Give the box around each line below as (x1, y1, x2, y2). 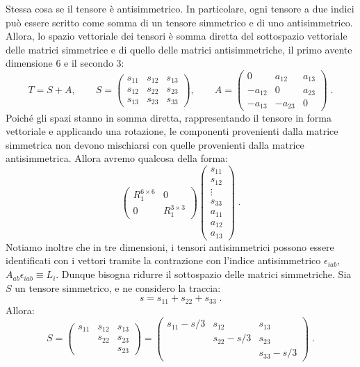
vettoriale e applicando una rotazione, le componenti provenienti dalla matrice (6, 124, 338, 138)
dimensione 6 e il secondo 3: (6, 56, 124, 70)
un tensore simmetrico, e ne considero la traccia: (15, 280, 221, 295)
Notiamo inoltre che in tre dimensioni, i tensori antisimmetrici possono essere (6, 239, 334, 254)
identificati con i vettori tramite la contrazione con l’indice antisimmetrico (6, 253, 321, 268)
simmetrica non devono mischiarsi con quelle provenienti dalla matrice (6, 137, 304, 152)
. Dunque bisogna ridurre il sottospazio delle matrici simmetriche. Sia (56, 267, 352, 282)
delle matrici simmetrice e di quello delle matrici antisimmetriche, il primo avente (6, 42, 352, 56)
